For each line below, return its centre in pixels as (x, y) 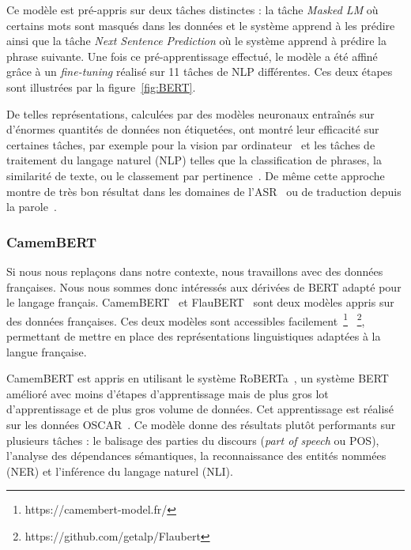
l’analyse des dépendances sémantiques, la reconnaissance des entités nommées (196, 456)
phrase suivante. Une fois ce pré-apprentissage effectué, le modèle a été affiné (192, 56)
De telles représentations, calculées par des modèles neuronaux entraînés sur (190, 113)
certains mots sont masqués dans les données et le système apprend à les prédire (201, 25)
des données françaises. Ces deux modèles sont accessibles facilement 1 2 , (186, 319)
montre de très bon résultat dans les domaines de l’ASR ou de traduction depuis (204, 191)
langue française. (47, 351)
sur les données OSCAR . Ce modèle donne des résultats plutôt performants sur (201, 424)
